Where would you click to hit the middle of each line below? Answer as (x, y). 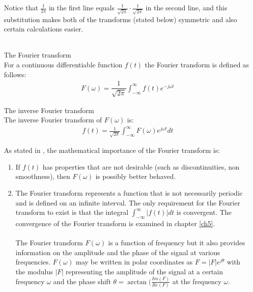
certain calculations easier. (44, 29)
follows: (15, 74)
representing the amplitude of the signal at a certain (144, 271)
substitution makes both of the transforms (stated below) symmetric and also (121, 19)
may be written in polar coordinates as (134, 262)
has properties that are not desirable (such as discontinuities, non (141, 166)
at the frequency (197, 281)
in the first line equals (82, 7)
